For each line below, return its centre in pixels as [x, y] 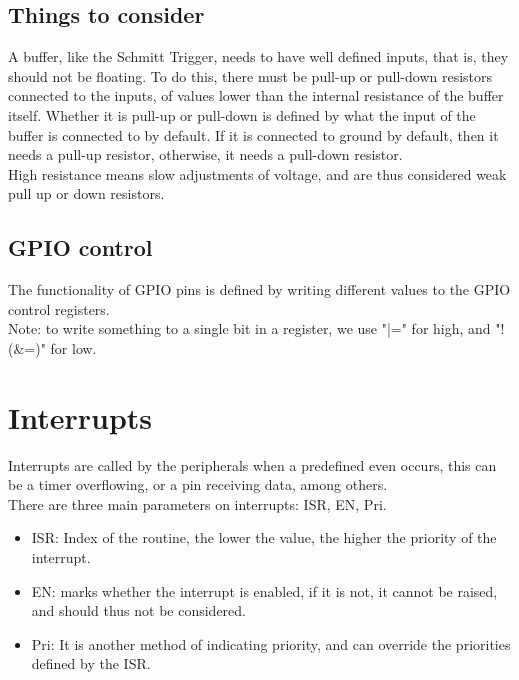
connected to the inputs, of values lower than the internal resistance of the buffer [256, 95]
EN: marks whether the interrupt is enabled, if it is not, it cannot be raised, [264, 590]
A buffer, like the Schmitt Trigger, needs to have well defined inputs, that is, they [258, 56]
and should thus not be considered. [138, 610]
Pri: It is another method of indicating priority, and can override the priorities [271, 643]
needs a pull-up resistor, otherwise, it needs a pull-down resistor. [205, 154]
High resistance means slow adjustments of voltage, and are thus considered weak [257, 173]
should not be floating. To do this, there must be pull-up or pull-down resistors [250, 75]
